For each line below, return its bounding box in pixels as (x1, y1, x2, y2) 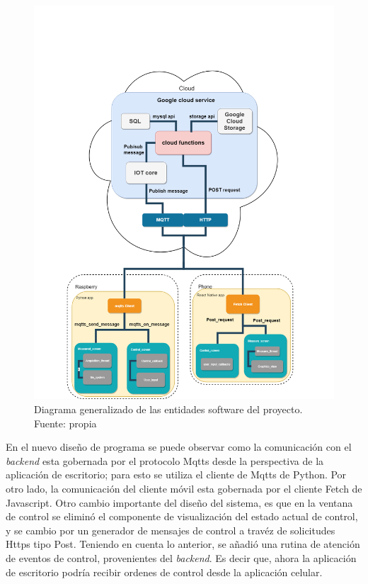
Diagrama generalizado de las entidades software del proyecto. (34, 401, 303, 416)
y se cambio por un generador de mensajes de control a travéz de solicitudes (6, 522, 335, 537)
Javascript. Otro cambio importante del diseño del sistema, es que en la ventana (6, 495, 353, 510)
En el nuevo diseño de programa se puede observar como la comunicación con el (6, 439, 352, 454)
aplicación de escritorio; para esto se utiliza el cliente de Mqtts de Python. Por (6, 467, 347, 482)
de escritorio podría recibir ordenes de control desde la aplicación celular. (6, 564, 323, 579)
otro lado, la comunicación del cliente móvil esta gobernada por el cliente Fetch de (6, 481, 362, 495)
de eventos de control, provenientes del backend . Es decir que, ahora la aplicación (6, 550, 357, 565)
